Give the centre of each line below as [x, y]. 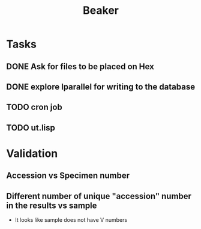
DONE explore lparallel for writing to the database [101, 87]
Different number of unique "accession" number [99, 196]
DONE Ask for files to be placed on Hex [80, 66]
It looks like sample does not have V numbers [71, 220]
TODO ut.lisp [31, 128]
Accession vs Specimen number [68, 176]
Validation [32, 153]
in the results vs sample [52, 205]
